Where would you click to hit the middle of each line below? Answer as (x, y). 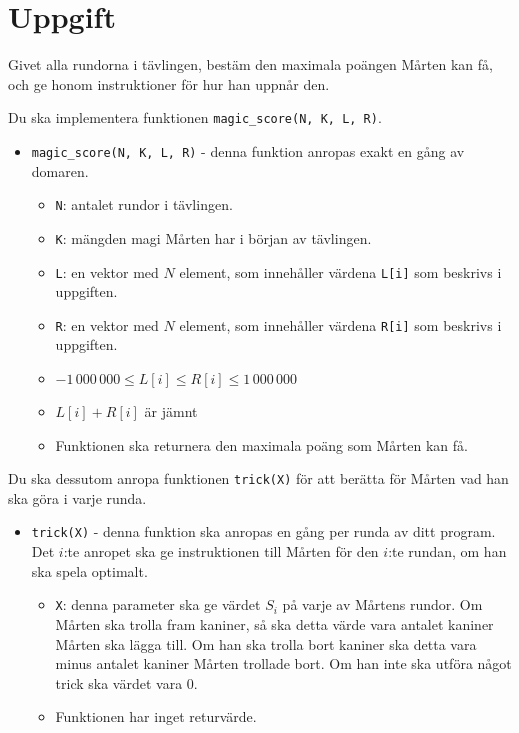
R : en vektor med (107, 324)
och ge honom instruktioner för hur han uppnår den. (169, 83)
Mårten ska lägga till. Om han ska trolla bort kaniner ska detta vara (266, 643)
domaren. (60, 170)
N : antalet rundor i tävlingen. (144, 204)
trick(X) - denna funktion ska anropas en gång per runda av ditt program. (263, 531)
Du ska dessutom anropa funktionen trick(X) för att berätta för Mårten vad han (258, 478)
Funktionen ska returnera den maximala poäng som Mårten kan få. (261, 444)
